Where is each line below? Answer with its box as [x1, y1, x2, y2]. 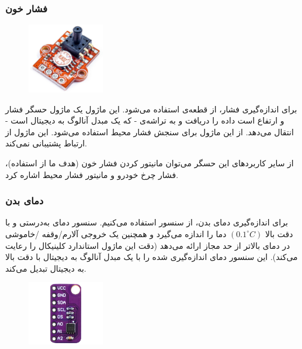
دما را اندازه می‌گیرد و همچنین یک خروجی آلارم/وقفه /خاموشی [5, 227, 227, 239]
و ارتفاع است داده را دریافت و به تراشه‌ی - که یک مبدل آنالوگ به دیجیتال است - [5, 114, 284, 126]
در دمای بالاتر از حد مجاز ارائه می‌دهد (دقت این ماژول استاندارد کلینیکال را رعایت [5, 239, 290, 251]
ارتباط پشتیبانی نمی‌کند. [5, 137, 88, 149]
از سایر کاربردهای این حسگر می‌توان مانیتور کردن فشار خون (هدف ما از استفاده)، [5, 156, 294, 169]
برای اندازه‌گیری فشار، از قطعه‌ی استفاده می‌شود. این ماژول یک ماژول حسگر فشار [5, 102, 297, 115]
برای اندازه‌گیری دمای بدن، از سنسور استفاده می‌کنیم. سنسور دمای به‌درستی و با [5, 216, 288, 228]
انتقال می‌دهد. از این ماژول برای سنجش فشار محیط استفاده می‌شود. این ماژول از [5, 125, 294, 138]
